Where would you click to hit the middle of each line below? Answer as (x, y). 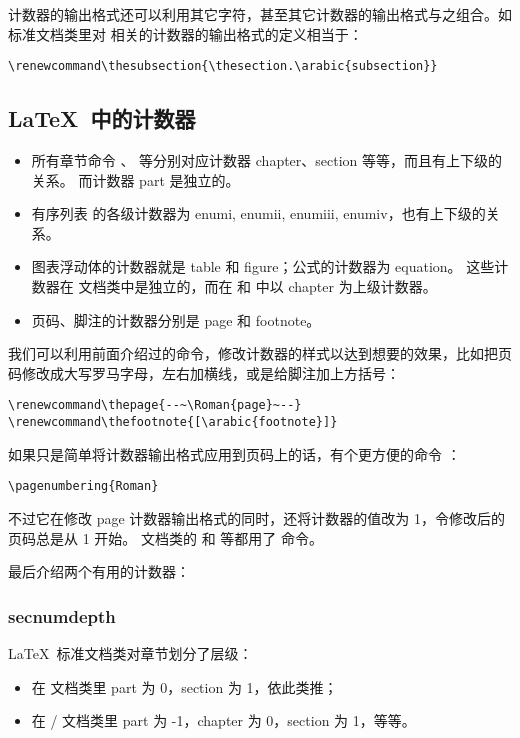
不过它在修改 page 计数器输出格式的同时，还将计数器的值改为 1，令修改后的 (256, 517)
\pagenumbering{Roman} (83, 486)
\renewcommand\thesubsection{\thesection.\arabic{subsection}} (223, 66)
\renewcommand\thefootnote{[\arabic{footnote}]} (173, 422)
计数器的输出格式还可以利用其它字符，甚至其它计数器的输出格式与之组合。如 (260, 14)
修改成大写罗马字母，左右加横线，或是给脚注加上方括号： (210, 372)
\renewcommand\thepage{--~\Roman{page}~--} (155, 405)
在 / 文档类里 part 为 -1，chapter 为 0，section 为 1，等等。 (223, 720)
